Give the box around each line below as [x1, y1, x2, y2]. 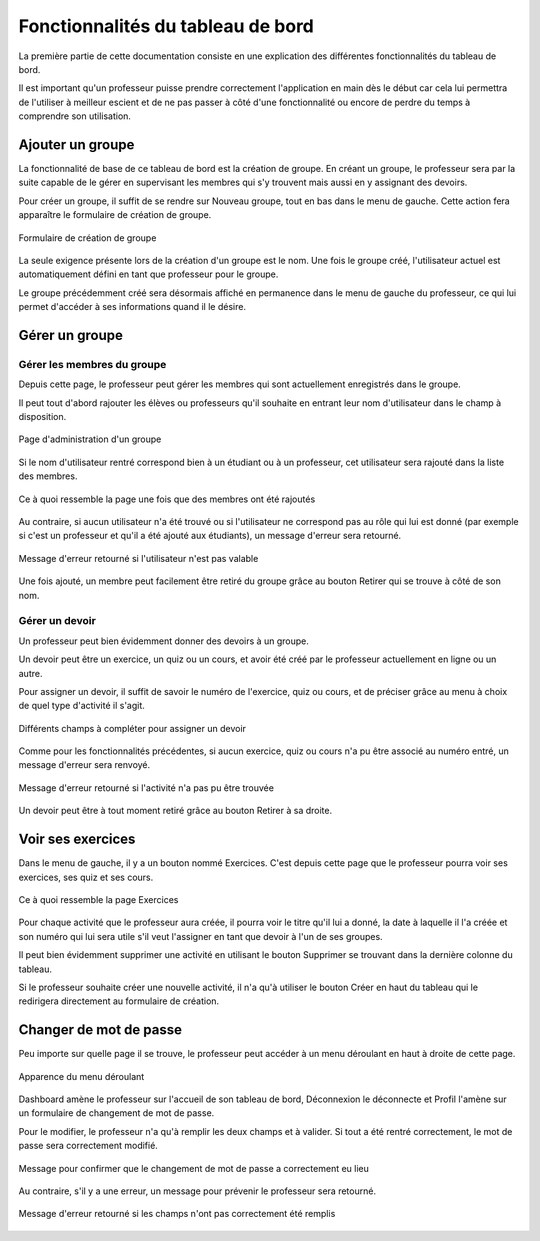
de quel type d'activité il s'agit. [18, 700, 145, 712]
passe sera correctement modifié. [18, 1140, 159, 1152]
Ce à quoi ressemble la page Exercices [18, 893, 179, 905]
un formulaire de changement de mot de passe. [18, 1107, 215, 1119]
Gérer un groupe [18, 326, 124, 344]
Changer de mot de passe [18, 1021, 182, 1039]
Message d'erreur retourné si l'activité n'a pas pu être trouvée [18, 781, 275, 794]
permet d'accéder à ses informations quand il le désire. [18, 301, 247, 313]
